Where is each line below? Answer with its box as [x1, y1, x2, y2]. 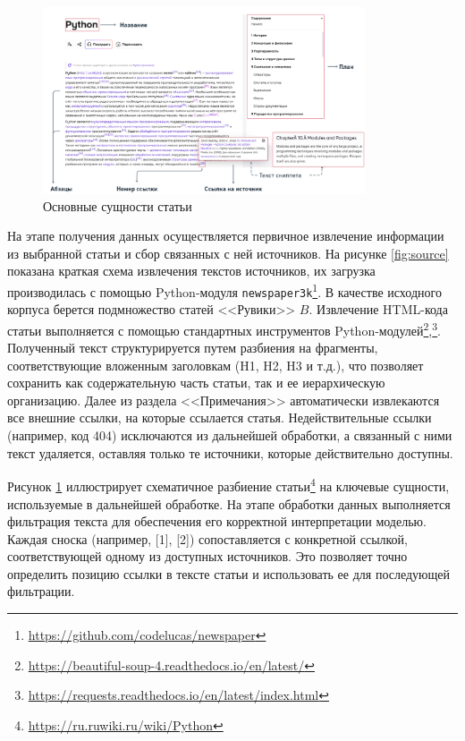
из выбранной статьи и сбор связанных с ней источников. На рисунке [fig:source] [7, 243, 449, 262]
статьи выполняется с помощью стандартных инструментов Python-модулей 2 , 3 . [7, 318, 442, 339]
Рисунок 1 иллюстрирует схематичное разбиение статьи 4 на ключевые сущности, [7, 474, 450, 495]
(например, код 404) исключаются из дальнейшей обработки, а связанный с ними [7, 426, 452, 445]
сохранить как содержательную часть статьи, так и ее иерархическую [7, 373, 385, 392]
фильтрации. [7, 582, 75, 600]
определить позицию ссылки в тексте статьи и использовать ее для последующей [7, 564, 451, 583]
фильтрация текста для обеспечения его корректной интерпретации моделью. [7, 512, 427, 531]
